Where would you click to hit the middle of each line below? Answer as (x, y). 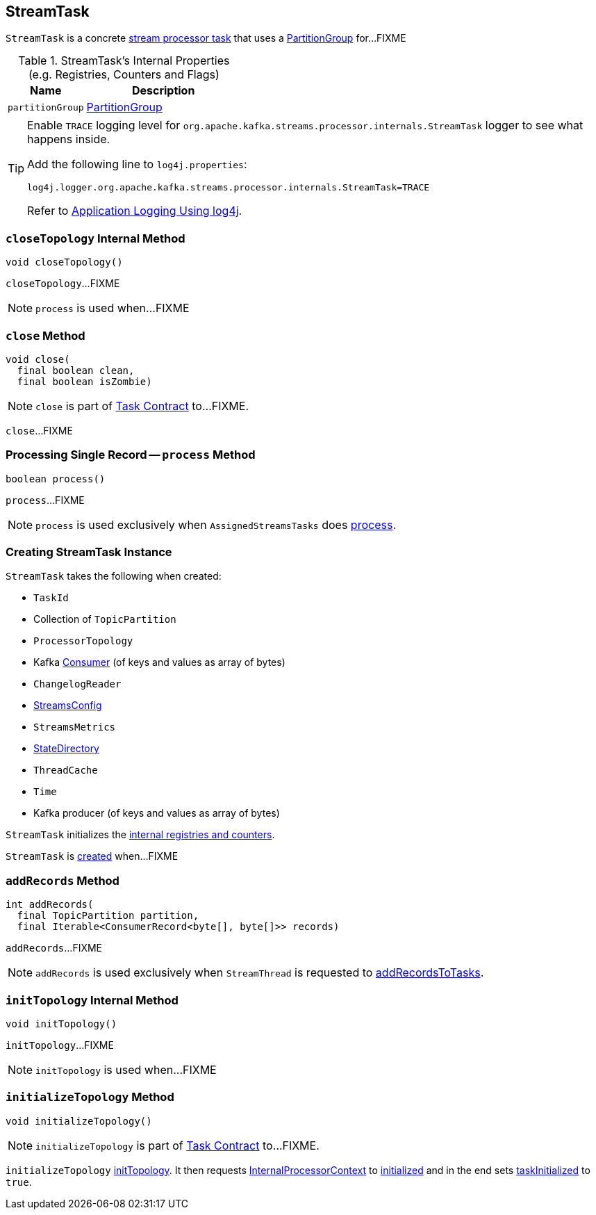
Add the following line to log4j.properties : (137, 164)
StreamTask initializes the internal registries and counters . (140, 835)
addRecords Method (63, 880)
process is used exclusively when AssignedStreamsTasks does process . (216, 524)
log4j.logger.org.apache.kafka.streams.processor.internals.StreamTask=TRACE (229, 188)
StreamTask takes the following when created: (114, 576)
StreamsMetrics (75, 727)
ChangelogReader (77, 684)
